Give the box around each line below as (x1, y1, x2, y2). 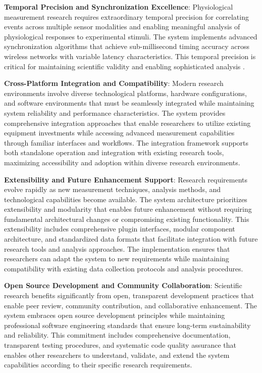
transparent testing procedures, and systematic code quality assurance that (4, 340, 237, 350)
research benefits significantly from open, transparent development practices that (4, 290, 254, 301)
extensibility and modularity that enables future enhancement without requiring (4, 204, 252, 214)
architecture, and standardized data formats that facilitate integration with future (4, 234, 258, 244)
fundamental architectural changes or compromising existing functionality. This (4, 213, 249, 224)
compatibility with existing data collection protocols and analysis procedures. (4, 263, 243, 273)
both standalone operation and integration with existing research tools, (4, 147, 224, 158)
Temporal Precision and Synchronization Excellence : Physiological (4, 2, 233, 12)
